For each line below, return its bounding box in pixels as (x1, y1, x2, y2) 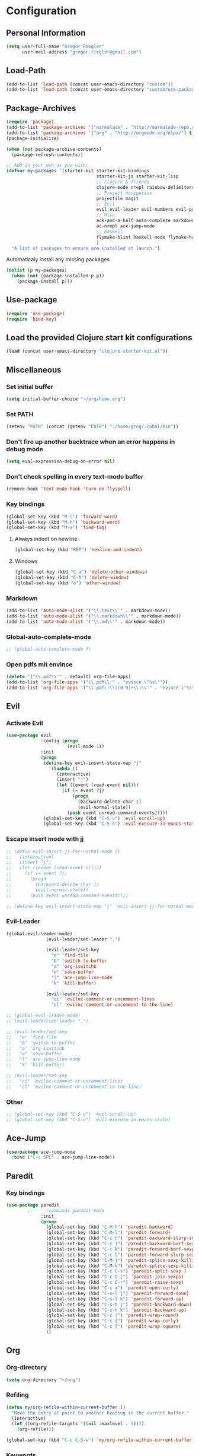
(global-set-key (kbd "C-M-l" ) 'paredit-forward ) (46, 1230, 171, 1236)
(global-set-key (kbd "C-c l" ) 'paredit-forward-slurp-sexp (46, 1252, 197, 1258)
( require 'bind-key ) (6, 316, 57, 322)
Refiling (6, 1391, 29, 1399)
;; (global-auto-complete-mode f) (6, 646, 92, 652)
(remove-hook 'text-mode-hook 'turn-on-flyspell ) (6, 486, 131, 492)
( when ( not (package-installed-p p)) (11, 273, 105, 279)
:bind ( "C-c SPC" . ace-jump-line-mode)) (11, 1154, 115, 1160)
